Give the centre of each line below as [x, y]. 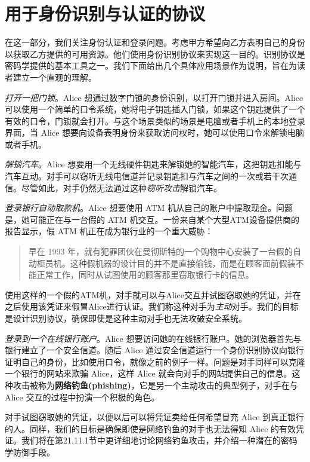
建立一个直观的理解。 [55, 77]
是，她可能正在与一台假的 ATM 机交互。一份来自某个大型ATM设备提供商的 [152, 219]
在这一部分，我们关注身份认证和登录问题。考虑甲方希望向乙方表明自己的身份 [155, 42]
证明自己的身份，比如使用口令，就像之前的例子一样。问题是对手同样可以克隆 [155, 361]
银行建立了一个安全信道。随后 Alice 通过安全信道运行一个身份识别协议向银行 [155, 350]
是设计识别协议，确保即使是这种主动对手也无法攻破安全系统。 [126, 318]
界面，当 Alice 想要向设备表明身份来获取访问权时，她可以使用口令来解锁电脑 [155, 132]
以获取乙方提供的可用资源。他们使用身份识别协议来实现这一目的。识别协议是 [155, 53]
